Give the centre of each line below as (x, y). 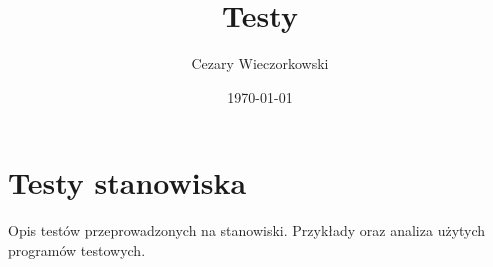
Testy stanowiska (127, 182)
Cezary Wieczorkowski (260, 63)
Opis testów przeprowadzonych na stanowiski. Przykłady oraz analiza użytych (247, 230)
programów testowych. (77, 249)
